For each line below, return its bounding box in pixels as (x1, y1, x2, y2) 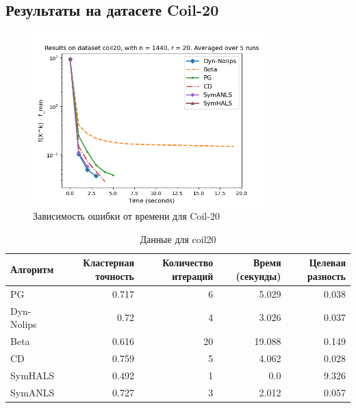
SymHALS (10, 368, 55, 382)
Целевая (309, 255, 346, 270)
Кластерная (83, 255, 134, 270)
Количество (162, 255, 214, 270)
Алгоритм (10, 262, 54, 277)
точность (95, 268, 134, 283)
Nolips (10, 317, 37, 331)
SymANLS (10, 385, 55, 399)
